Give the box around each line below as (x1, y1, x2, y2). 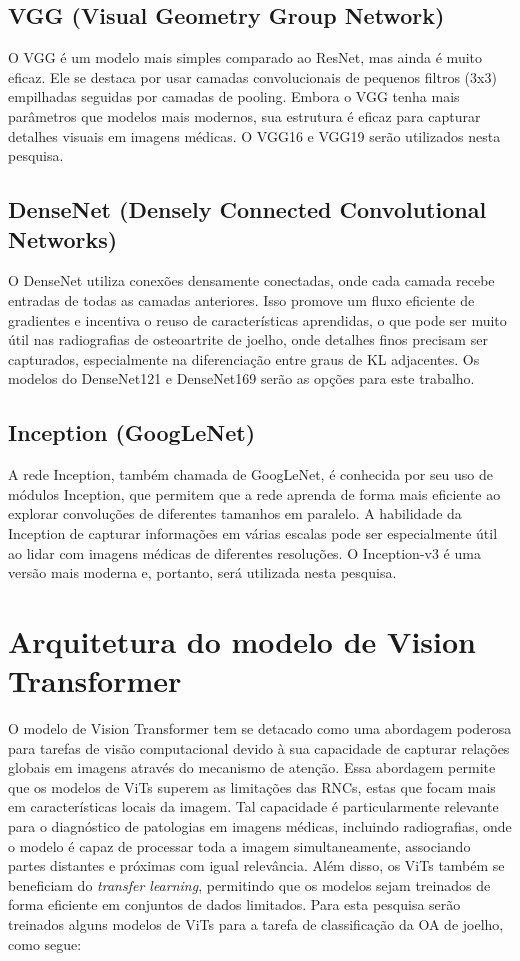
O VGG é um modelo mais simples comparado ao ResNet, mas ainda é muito (8, 47, 483, 68)
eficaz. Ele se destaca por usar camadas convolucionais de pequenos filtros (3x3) (8, 66, 497, 87)
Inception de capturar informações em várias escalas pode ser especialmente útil (8, 522, 498, 543)
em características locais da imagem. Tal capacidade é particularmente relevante (8, 796, 499, 817)
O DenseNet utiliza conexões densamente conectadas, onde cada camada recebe (8, 270, 495, 291)
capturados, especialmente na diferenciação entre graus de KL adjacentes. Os (8, 348, 480, 369)
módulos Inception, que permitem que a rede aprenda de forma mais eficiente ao (8, 483, 501, 504)
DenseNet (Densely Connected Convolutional (8, 194, 487, 225)
